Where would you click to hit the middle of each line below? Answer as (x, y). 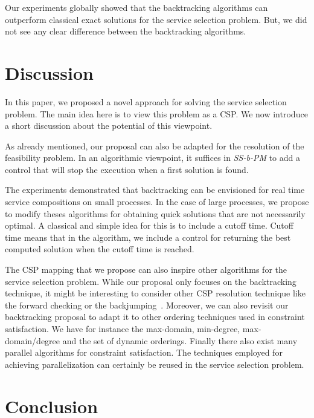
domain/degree (33, 340)
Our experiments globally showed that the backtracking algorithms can (136, 7)
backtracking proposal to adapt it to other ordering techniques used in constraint (155, 317)
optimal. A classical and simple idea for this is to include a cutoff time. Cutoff (149, 225)
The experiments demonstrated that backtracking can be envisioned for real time (155, 190)
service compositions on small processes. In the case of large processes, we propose (157, 202)
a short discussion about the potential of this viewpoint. (109, 126)
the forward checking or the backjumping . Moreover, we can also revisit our (147, 305)
